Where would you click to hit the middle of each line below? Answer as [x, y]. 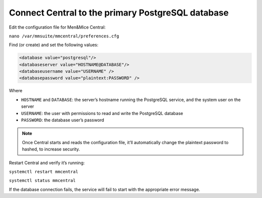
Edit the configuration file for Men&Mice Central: [57, 27]
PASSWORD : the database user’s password [63, 120]
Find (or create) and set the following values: [54, 45]
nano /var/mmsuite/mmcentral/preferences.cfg [64, 36]
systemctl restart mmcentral [44, 172]
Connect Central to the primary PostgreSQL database [119, 13]
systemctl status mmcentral [42, 181]
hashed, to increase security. [51, 149]
